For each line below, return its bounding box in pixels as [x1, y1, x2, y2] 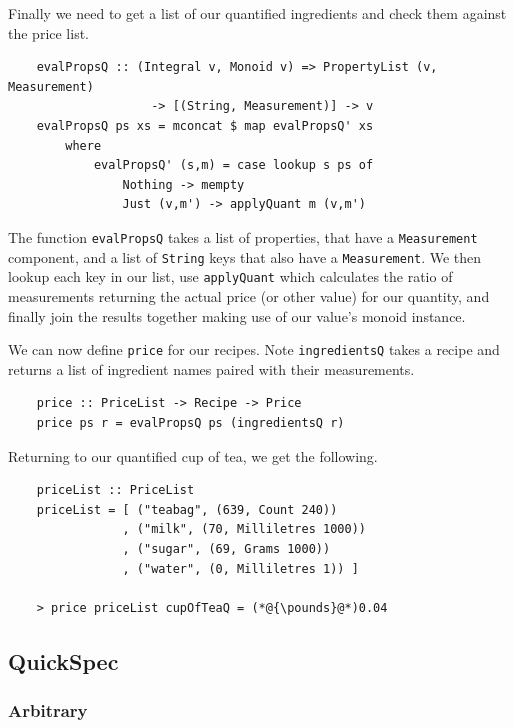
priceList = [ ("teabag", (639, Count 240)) [36, 502, 338, 517]
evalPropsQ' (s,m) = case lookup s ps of [93, 158, 374, 173]
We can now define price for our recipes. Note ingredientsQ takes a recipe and [8, 339, 500, 360]
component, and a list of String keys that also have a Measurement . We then [8, 246, 482, 267]
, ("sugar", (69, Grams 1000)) [122, 541, 331, 556]
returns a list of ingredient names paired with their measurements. [8, 358, 415, 379]
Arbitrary [8, 697, 88, 722]
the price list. [8, 22, 90, 43]
